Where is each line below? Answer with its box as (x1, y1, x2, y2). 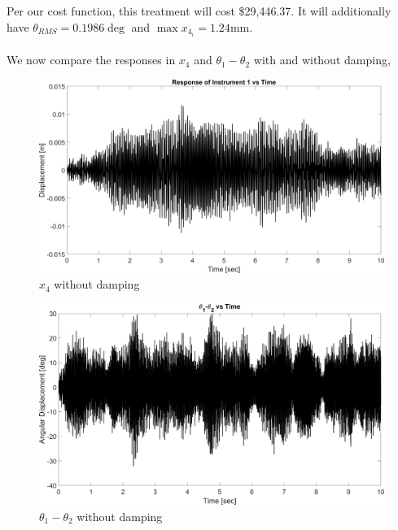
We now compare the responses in (7, 51, 176, 68)
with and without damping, (253, 51, 391, 68)
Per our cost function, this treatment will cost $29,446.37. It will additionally (7, 2, 391, 19)
